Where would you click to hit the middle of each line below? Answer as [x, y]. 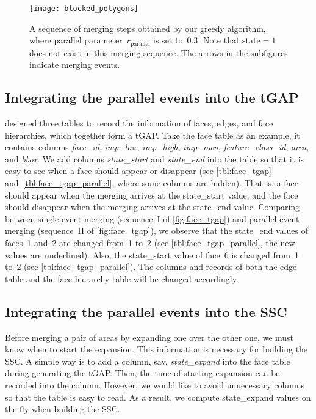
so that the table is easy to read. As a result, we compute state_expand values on [158, 397]
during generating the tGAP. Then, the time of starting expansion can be [142, 373]
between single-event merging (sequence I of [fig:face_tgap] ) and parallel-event [152, 218]
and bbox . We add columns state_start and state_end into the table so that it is [155, 158]
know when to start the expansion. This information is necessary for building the [156, 349]
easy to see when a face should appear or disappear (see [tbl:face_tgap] [138, 171]
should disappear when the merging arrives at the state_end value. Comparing [153, 207]
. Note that [219, 40]
